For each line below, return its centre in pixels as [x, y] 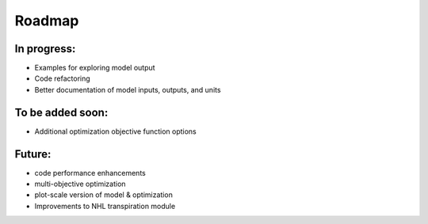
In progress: [45, 49]
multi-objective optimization [80, 184]
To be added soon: [61, 112]
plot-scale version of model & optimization [104, 195]
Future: [33, 154]
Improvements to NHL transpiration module [105, 206]
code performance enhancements [90, 173]
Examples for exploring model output [95, 68]
